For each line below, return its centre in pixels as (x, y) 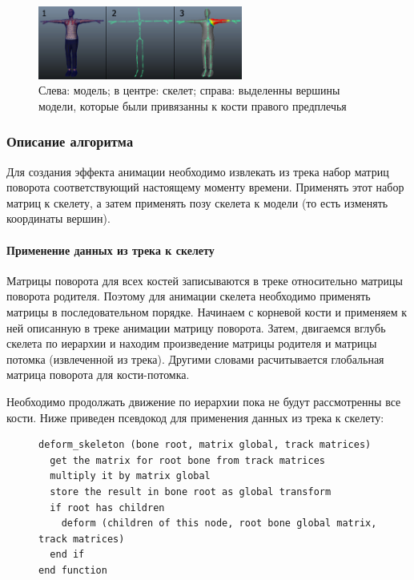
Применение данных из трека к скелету (111, 250)
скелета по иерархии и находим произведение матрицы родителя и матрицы (192, 343)
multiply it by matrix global (130, 476)
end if (67, 555)
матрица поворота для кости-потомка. (98, 375)
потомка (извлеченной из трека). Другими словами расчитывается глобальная (195, 358)
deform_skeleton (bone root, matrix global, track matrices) (205, 445)
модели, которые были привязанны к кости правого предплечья (193, 105)
